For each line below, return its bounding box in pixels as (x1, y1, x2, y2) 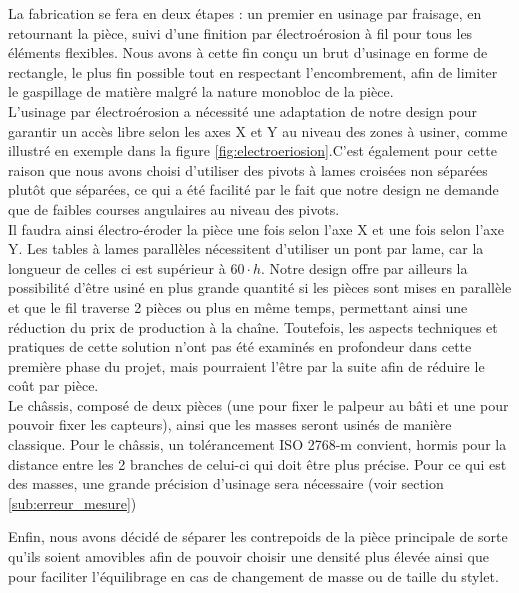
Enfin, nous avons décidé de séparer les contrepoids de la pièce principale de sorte (8, 526, 508, 547)
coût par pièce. (8, 375, 99, 396)
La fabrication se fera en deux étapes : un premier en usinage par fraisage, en (8, 3, 482, 23)
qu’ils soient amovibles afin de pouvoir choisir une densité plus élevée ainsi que (8, 546, 489, 567)
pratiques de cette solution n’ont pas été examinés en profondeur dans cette (8, 336, 472, 357)
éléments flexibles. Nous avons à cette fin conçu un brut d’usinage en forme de (8, 42, 488, 63)
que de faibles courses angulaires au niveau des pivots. (8, 198, 340, 219)
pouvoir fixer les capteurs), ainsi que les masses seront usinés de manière (8, 414, 452, 435)
